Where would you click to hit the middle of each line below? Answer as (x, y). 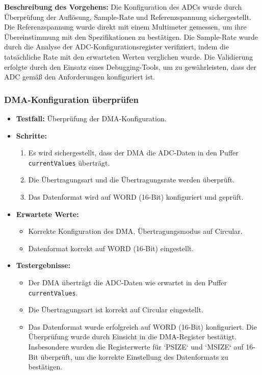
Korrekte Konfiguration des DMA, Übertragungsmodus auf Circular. (135, 231)
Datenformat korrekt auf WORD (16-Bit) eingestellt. (111, 248)
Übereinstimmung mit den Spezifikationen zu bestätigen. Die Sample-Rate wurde (131, 36)
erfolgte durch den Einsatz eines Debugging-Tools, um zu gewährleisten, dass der (130, 66)
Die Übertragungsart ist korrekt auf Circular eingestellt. (116, 310)
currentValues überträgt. (69, 162)
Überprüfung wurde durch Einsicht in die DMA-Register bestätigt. (133, 337)
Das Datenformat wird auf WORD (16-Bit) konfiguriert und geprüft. (136, 197)
